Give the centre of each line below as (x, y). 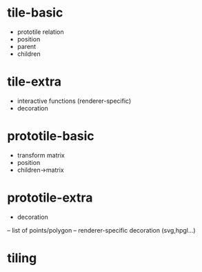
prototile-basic (51, 136)
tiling (22, 258)
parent (27, 46)
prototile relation (40, 32)
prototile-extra (50, 197)
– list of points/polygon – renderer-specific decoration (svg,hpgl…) (101, 230)
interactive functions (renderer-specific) (74, 101)
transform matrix (41, 155)
